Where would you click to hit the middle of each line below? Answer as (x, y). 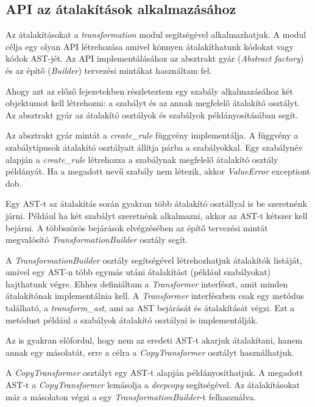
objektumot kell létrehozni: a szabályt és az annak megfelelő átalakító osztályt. (153, 103)
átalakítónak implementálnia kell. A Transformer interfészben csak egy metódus (155, 296)
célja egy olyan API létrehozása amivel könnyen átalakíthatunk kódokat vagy (150, 46)
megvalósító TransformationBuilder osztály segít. (97, 240)
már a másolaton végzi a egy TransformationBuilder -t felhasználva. (131, 396)
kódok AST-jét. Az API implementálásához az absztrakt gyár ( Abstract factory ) (155, 58)
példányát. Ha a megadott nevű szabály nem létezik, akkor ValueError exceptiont (158, 171)
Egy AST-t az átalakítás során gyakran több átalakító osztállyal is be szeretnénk (156, 203)
